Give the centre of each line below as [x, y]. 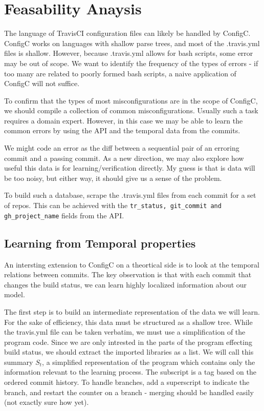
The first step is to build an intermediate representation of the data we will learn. [132, 311]
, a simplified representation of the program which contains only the [149, 362]
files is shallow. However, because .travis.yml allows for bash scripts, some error [129, 53]
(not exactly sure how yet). [47, 402]
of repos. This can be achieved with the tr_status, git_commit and [113, 205]
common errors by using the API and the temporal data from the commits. [122, 130]
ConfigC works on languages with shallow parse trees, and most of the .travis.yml [132, 43]
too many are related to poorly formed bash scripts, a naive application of [120, 73]
